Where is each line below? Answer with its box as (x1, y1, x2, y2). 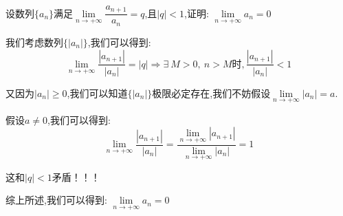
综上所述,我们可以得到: (5, 193, 107, 207)
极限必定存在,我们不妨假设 (152, 85, 271, 100)
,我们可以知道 (67, 85, 128, 100)
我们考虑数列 (5, 34, 63, 49)
